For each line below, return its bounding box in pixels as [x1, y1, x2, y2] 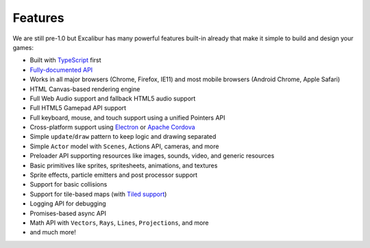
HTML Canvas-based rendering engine [29, 85, 140, 93]
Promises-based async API [29, 209, 106, 217]
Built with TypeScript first [29, 56, 102, 64]
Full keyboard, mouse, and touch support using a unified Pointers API [29, 113, 225, 122]
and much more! [29, 228, 77, 236]
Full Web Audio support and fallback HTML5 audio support [29, 94, 196, 102]
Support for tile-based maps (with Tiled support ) [29, 190, 167, 198]
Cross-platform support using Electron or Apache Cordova [29, 123, 195, 131]
